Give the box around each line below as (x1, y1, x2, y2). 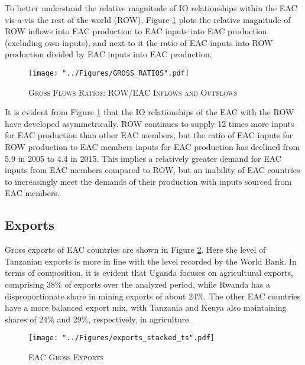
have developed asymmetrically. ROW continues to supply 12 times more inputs (5, 117, 294, 129)
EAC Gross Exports (28, 350, 103, 363)
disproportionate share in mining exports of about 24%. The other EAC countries (5, 289, 301, 302)
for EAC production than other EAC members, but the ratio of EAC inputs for (5, 129, 293, 141)
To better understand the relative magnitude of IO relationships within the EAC (5, 2, 297, 14)
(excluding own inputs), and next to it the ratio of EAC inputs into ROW (5, 36, 273, 48)
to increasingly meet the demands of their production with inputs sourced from (5, 175, 292, 187)
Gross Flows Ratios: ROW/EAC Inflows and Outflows (28, 86, 238, 98)
